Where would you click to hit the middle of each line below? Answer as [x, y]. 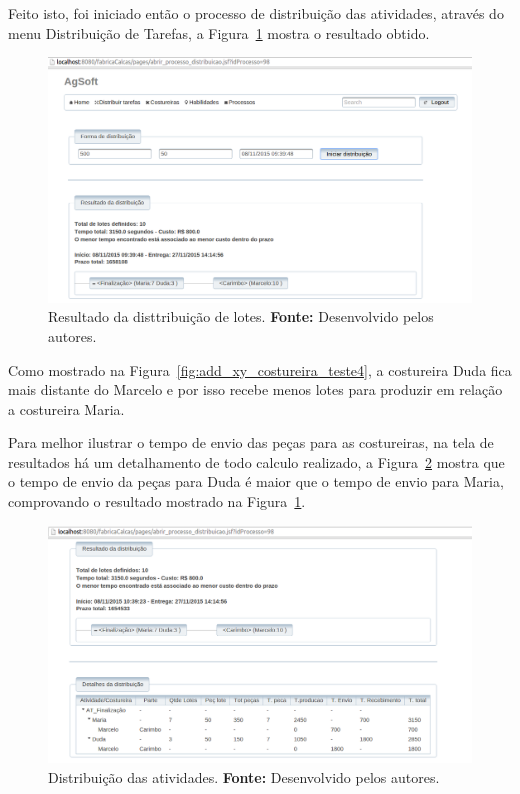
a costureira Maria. [66, 408]
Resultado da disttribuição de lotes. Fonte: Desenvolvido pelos [241, 316]
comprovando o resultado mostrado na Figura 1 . [157, 501]
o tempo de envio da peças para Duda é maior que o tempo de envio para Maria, [256, 481]
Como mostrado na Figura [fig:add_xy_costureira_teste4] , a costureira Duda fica [260, 369]
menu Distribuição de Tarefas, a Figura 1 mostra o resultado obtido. [219, 32]
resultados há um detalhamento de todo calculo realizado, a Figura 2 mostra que [256, 461]
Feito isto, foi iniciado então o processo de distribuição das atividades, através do [256, 13]
